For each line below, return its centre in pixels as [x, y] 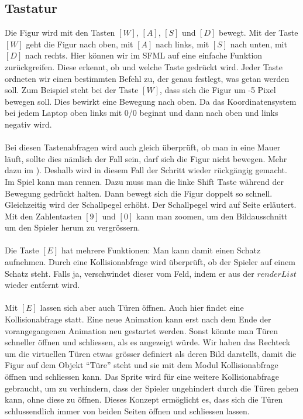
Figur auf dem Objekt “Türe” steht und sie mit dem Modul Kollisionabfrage [142, 365]
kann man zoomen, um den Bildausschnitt [212, 216]
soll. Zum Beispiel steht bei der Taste [72, 90]
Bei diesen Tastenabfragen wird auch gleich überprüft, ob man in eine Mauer [143, 147]
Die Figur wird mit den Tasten [60, 32]
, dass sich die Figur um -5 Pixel [218, 90]
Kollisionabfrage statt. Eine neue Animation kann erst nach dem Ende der [138, 319]
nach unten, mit [259, 44]
